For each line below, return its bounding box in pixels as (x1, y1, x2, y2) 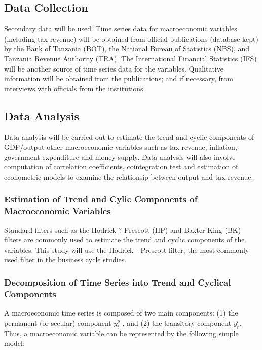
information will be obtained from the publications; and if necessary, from (4, 73, 233, 84)
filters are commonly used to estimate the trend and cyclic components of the (4, 234, 245, 245)
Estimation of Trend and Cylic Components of (4, 193, 198, 205)
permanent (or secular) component (4, 317, 111, 328)
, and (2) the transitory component (122, 317, 232, 328)
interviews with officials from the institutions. (4, 83, 145, 93)
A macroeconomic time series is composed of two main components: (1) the (4, 307, 238, 318)
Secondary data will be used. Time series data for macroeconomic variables (4, 23, 237, 34)
